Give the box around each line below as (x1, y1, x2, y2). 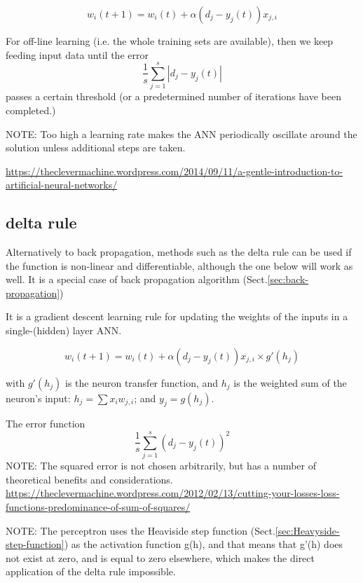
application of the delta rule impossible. (6, 564, 176, 579)
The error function (6, 416, 85, 431)
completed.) (6, 102, 56, 117)
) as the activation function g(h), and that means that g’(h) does (64, 537, 343, 551)
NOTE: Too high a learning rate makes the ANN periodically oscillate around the (6, 126, 357, 141)
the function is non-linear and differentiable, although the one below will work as (6, 258, 353, 273)
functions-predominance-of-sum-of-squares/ (6, 499, 191, 514)
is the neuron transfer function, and (64, 375, 219, 390)
